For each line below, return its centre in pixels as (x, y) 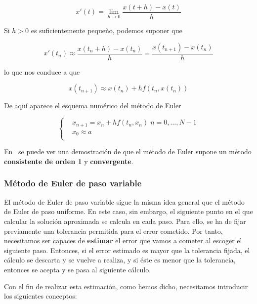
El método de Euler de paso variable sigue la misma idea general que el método (124, 201)
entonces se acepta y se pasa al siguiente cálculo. (78, 269)
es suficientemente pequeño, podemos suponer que (107, 30)
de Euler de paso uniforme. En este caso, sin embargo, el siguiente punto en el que (128, 211)
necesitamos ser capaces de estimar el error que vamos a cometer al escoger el (123, 240)
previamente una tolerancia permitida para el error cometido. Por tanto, (113, 231)
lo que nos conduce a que (42, 71)
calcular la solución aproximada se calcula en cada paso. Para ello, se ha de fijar (125, 221)
